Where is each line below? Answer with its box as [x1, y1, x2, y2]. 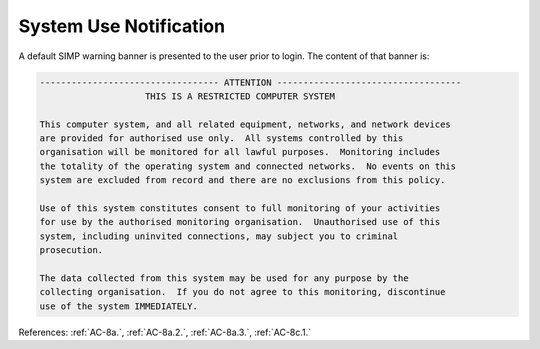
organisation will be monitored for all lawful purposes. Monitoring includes [39, 146, 441, 158]
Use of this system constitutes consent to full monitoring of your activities [39, 203, 441, 214]
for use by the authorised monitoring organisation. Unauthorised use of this [39, 216, 441, 228]
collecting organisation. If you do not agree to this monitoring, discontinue [39, 286, 446, 298]
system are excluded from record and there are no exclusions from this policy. [39, 175, 446, 186]
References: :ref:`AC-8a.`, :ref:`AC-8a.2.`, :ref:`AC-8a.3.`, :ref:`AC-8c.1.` [18, 326, 312, 338]
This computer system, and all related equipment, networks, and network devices [39, 118, 452, 130]
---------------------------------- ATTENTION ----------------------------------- [39, 76, 462, 88]
